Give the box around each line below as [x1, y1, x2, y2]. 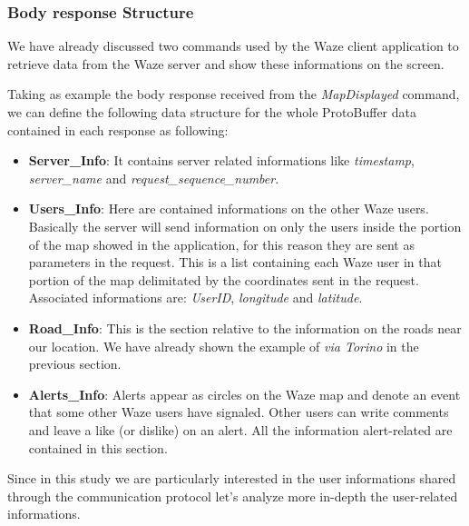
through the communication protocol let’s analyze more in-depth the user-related [7, 486, 458, 505]
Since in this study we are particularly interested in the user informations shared [7, 469, 456, 488]
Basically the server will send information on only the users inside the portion [28, 216, 462, 235]
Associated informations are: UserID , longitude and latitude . [28, 288, 363, 307]
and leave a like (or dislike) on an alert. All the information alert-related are [28, 420, 453, 439]
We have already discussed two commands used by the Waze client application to [7, 36, 459, 55]
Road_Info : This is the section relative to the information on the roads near [28, 318, 462, 337]
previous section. [28, 354, 122, 373]
